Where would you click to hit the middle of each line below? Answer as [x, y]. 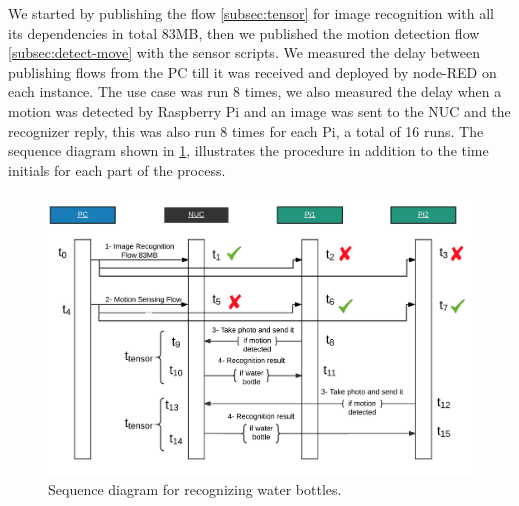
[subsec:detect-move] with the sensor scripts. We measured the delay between [244, 52]
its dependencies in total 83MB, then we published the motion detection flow [244, 32]
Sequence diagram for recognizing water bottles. [195, 488]
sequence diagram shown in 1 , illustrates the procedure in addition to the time [248, 150]
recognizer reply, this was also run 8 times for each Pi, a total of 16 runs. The [246, 130]
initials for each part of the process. [117, 169]
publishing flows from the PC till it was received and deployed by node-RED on [252, 71]
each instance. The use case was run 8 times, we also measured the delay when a [255, 91]
